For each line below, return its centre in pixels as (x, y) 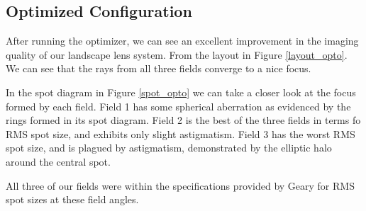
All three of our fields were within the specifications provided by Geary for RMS (180, 185)
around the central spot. (58, 161)
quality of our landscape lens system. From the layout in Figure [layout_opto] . (177, 54)
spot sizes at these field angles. (72, 199)
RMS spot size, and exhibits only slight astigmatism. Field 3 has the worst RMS (181, 133)
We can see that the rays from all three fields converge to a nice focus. (159, 68)
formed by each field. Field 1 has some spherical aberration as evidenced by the (178, 106)
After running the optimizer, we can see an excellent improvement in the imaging (182, 41)
